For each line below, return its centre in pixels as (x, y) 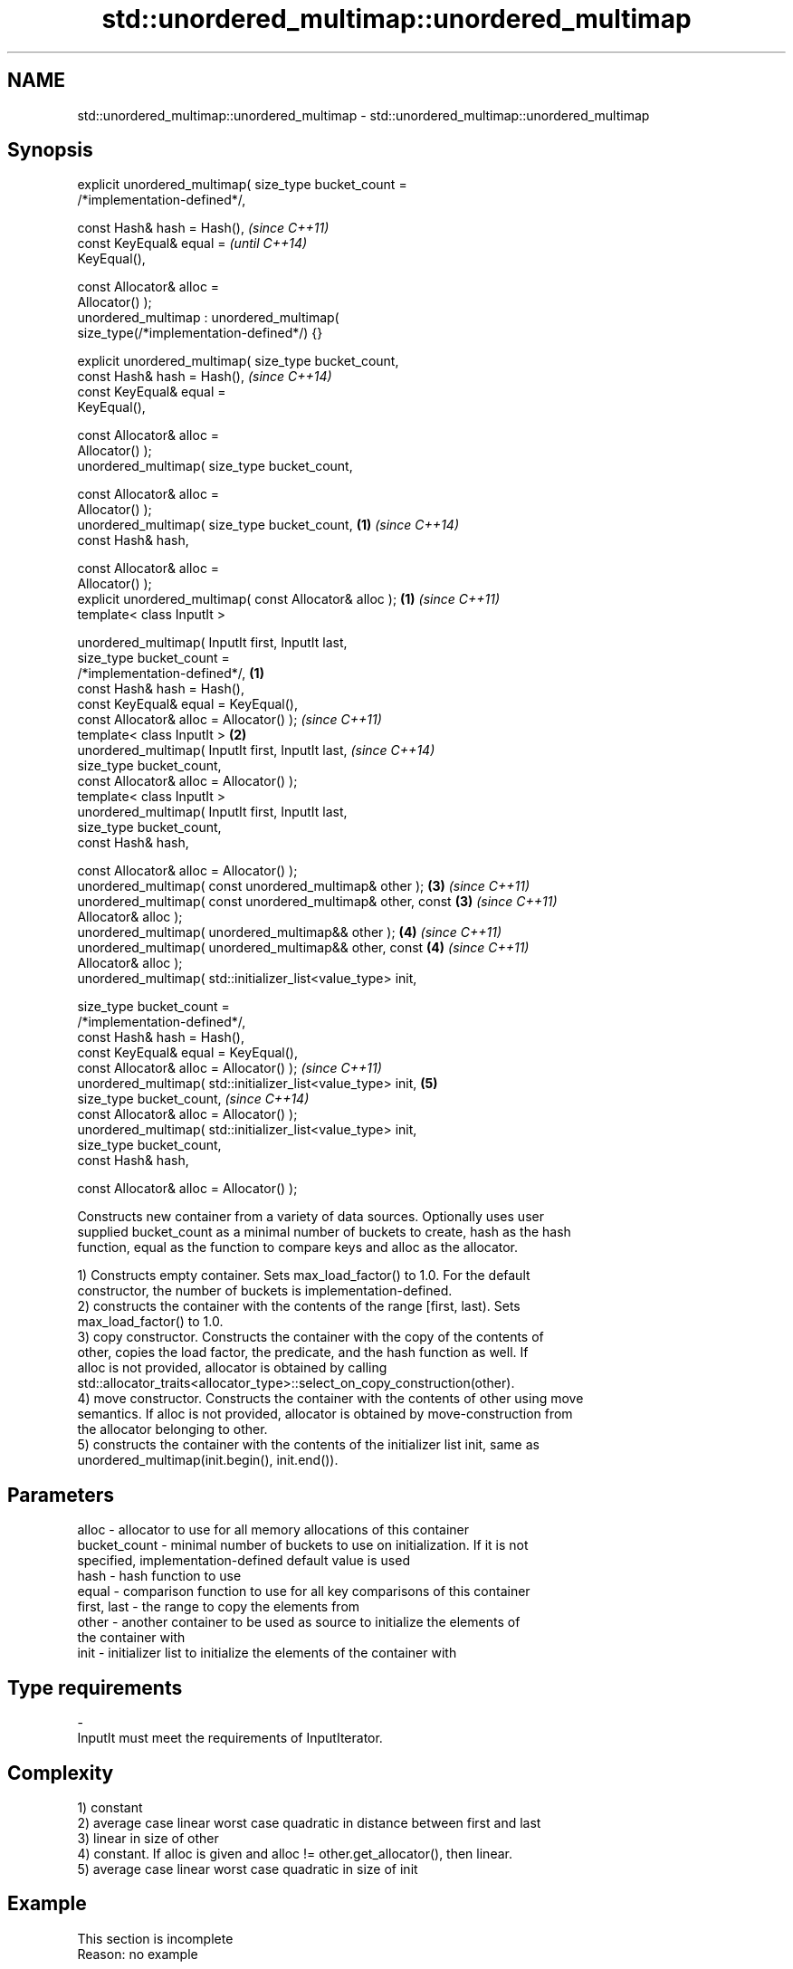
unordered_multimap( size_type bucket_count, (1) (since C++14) (268, 525)
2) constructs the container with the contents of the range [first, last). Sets (299, 1306)
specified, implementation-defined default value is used (244, 1561)
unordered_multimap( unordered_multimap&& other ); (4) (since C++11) (290, 932)
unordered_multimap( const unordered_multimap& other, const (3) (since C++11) (317, 902)
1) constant (110, 1807)
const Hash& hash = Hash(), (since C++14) (205, 377)
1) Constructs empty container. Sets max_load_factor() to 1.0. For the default (304, 1276)
